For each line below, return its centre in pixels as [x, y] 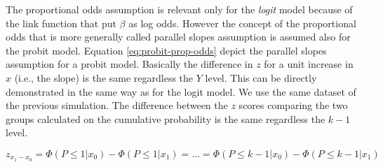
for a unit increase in [309, 64]
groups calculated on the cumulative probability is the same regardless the [166, 118]
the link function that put [61, 23]
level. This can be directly [261, 77]
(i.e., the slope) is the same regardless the [104, 77]
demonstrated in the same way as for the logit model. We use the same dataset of [181, 91]
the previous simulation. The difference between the [117, 105]
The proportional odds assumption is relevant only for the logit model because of [179, 9]
